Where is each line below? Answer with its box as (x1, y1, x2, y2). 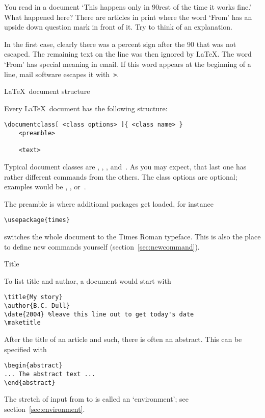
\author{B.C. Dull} (4, 302, 70, 310)
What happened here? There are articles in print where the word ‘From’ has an (4, 11, 252, 22)
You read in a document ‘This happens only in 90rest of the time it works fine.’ (4, 2, 251, 12)
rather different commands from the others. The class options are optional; (4, 171, 237, 182)
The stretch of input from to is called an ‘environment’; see (4, 394, 189, 404)
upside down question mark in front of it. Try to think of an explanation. (4, 21, 232, 32)
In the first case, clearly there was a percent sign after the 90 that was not (4, 38, 236, 49)
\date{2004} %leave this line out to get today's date (4, 310, 194, 318)
